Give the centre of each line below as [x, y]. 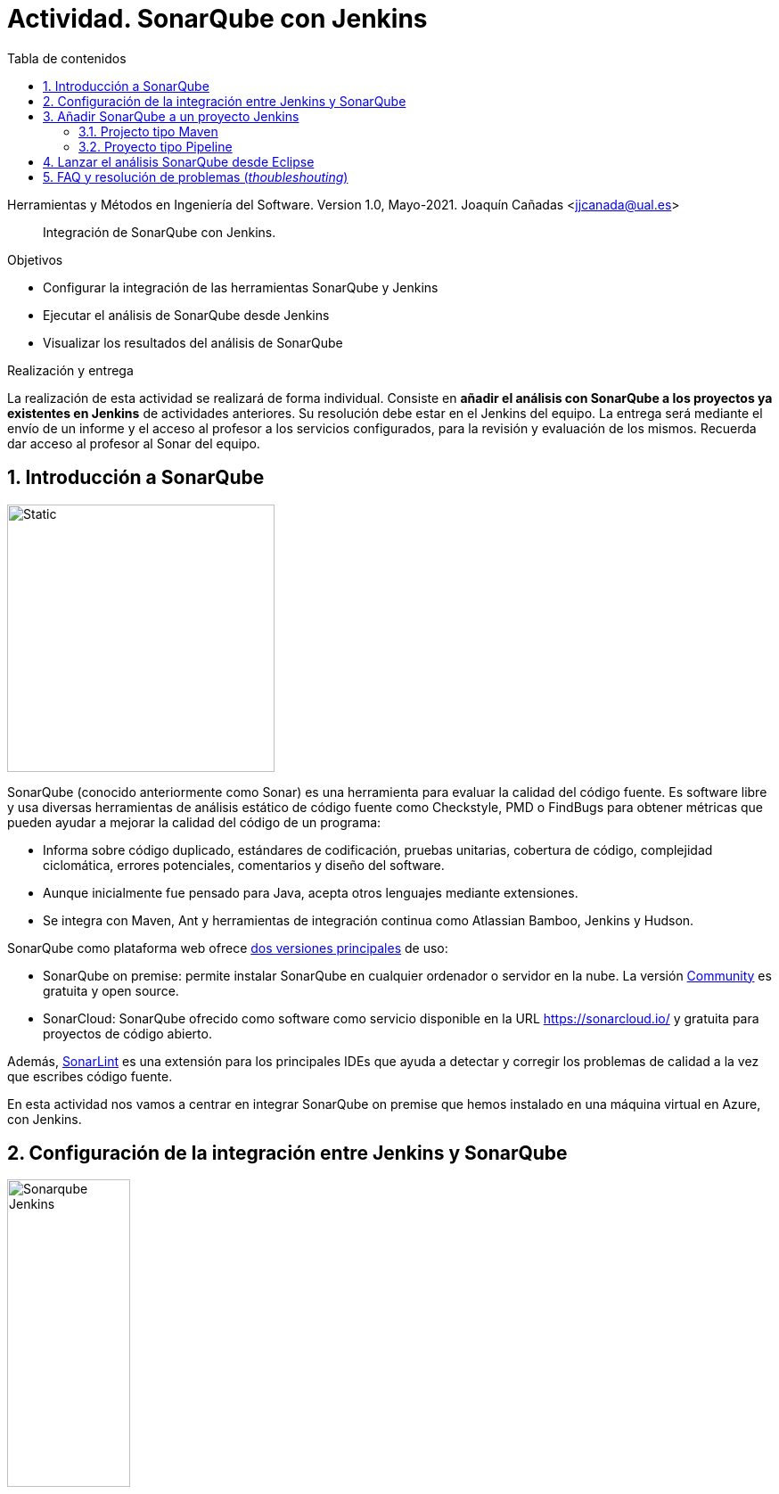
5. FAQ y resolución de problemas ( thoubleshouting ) [196, 176]
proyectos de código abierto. [127, 1033]
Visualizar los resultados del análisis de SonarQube [193, 342]
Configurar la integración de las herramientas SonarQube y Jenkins [241, 287]
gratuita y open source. [111, 990]
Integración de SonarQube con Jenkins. [160, 232]
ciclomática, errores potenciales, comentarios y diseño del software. [244, 865]
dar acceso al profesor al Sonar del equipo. [134, 443]
